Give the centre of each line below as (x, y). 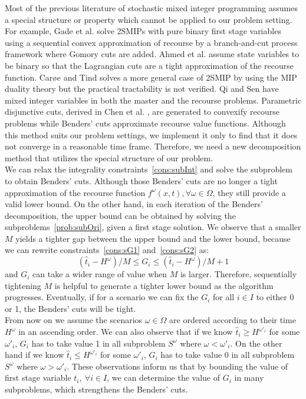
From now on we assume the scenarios (74, 320)
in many (249, 378)
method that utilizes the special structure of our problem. (109, 157)
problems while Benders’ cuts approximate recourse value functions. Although (145, 123)
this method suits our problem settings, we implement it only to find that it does (151, 134)
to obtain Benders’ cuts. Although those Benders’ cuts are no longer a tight (141, 180)
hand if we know (34, 355)
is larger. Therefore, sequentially (238, 274)
